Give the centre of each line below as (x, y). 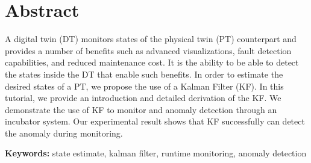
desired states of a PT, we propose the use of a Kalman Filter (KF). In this (144, 86)
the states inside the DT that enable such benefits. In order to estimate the (144, 74)
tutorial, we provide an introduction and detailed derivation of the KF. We (143, 98)
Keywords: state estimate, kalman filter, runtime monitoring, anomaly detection (156, 153)
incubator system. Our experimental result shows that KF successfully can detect (155, 121)
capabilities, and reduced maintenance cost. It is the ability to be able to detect (152, 62)
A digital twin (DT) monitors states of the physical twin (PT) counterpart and (151, 39)
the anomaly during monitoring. (64, 133)
